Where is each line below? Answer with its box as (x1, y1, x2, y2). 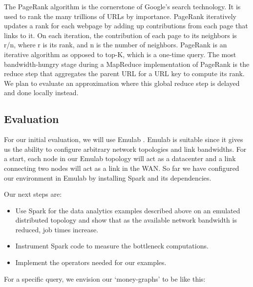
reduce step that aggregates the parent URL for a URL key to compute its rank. (4, 68, 245, 79)
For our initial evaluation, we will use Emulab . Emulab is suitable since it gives (4, 134, 243, 144)
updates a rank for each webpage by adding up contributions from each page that (4, 20, 248, 31)
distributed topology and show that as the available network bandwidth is (15, 215, 237, 225)
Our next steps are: (4, 189, 62, 199)
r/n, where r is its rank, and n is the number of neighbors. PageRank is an (4, 40, 227, 50)
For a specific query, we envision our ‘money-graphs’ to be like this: (4, 273, 206, 284)
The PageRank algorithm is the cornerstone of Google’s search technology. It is (4, 1, 241, 11)
